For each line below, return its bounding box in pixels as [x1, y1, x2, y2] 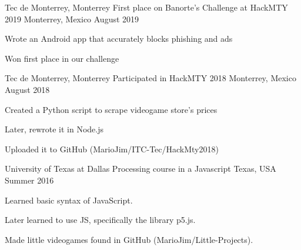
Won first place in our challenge [5, 52, 119, 64]
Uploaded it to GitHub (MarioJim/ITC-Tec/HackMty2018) [5, 142, 219, 155]
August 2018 [5, 83, 50, 95]
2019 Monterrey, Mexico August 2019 [5, 12, 139, 25]
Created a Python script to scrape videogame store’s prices [5, 103, 218, 115]
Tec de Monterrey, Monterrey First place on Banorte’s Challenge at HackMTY [5, 1, 288, 13]
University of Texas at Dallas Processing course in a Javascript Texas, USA [5, 162, 276, 175]
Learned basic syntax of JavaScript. [5, 194, 133, 206]
